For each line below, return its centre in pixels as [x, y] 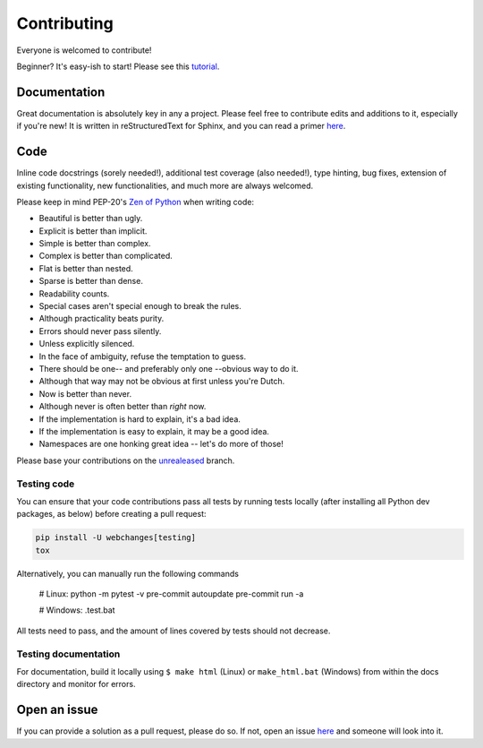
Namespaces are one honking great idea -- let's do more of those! [161, 444]
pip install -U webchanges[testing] [116, 538]
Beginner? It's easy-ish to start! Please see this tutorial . [118, 66]
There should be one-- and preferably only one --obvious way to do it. [169, 369]
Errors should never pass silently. [100, 331]
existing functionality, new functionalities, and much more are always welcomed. [165, 185]
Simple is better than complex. [95, 244]
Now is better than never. [85, 393]
